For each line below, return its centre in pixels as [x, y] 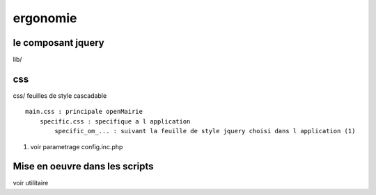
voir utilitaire [31, 183]
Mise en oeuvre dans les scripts [83, 167]
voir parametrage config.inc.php [77, 146]
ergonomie [45, 18]
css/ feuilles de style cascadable [60, 95]
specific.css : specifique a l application [115, 121]
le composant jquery [58, 43]
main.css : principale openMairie [84, 112]
